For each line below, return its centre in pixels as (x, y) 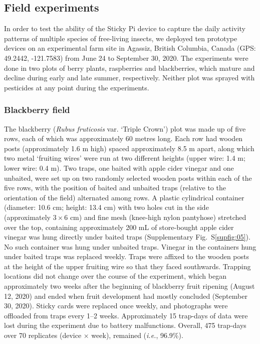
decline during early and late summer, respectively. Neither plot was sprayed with (129, 78)
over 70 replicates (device (43, 335)
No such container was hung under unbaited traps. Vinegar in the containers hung (130, 246)
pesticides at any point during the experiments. (77, 87)
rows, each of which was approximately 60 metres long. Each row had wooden (123, 138)
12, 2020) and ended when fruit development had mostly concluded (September (126, 296)
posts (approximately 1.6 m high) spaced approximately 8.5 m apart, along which (129, 148)
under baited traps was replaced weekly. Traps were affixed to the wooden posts (126, 256)
